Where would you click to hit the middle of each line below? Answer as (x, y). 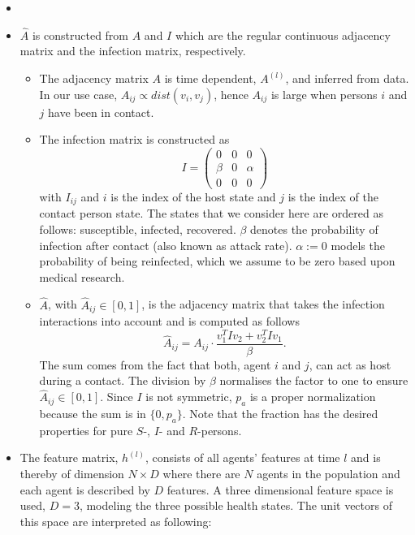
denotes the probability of (314, 229)
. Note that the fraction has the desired (280, 414)
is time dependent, (210, 78)
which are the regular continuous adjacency (283, 35)
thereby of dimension (72, 474)
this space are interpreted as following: (116, 521)
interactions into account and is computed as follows (169, 321)
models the (358, 245)
